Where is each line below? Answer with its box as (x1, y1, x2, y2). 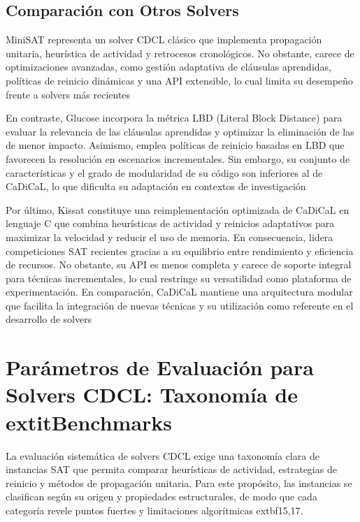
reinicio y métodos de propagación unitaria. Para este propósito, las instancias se (6, 475, 352, 490)
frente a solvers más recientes (6, 87, 131, 101)
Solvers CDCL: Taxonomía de (6, 380, 298, 409)
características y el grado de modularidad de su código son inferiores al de (6, 165, 323, 180)
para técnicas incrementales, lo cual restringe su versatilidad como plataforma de (6, 270, 352, 285)
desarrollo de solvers (6, 312, 92, 326)
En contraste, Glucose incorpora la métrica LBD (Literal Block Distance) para (6, 110, 343, 125)
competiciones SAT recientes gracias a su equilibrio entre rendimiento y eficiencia (6, 243, 354, 258)
